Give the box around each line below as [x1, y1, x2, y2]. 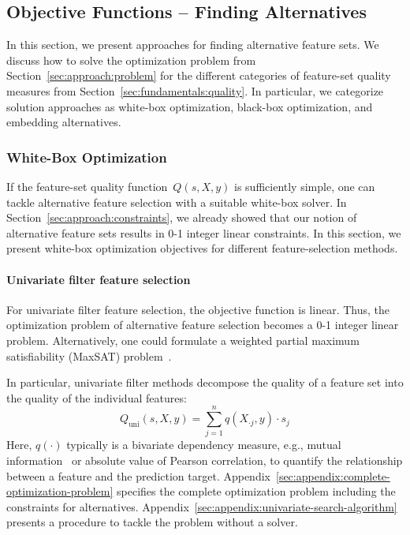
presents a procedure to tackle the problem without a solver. [6, 514, 298, 530]
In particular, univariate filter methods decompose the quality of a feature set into [6, 374, 404, 391]
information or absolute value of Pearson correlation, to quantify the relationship [6, 452, 403, 469]
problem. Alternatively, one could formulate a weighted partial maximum [6, 331, 360, 348]
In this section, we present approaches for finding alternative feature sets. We [6, 36, 379, 53]
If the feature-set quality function [6, 178, 168, 194]
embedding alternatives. [6, 114, 121, 130]
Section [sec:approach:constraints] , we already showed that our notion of [6, 209, 357, 226]
